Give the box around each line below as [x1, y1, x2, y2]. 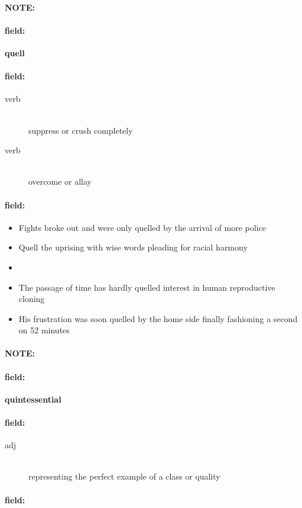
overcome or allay [28, 175, 92, 188]
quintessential [5, 393, 61, 405]
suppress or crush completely [28, 124, 133, 136]
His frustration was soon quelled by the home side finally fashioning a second [18, 312, 298, 324]
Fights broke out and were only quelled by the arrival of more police [18, 221, 266, 233]
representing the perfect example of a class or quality [28, 470, 220, 483]
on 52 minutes [18, 324, 70, 336]
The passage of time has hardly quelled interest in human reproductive [18, 281, 275, 293]
